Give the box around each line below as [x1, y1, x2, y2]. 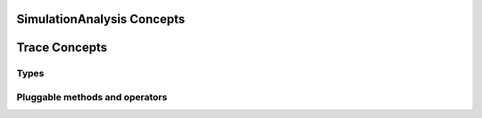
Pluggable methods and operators [16, 90, 168, 103]
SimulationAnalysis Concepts [16, 12, 186, 27]
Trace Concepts [16, 40, 108, 55]
